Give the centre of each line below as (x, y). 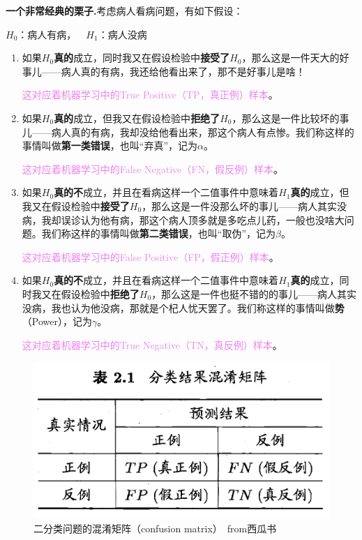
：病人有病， (47, 34)
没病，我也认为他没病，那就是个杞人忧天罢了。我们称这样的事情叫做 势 (183, 307)
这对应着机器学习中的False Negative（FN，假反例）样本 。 (152, 168)
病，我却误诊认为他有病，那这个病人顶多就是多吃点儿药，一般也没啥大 (183, 219)
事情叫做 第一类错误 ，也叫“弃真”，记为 (110, 145)
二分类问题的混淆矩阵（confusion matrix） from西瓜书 (155, 528)
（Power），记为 (57, 321)
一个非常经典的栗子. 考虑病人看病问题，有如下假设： (125, 10)
